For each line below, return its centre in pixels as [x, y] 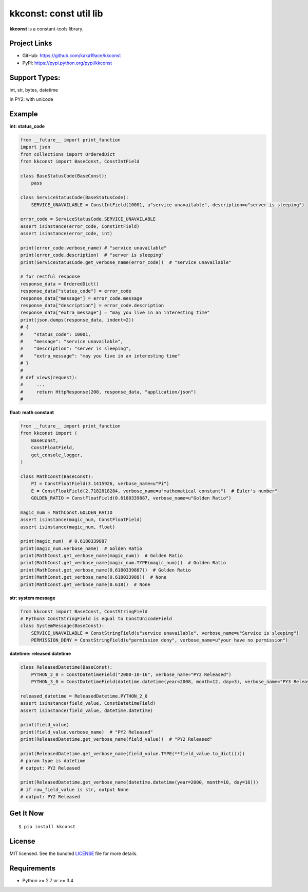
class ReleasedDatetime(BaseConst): [66, 667]
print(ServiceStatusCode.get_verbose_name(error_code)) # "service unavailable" [126, 262]
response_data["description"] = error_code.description [92, 306]
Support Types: [35, 77]
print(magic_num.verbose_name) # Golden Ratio [81, 548]
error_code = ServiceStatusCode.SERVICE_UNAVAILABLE [88, 219]
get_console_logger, [57, 455]
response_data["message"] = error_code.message [81, 298]
